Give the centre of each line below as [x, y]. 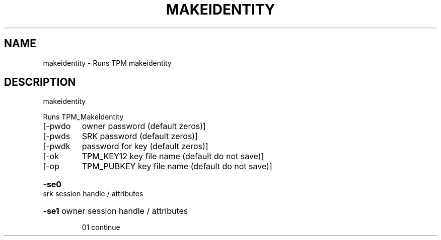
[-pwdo [57, 126]
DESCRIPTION [40, 82]
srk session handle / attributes [93, 194]
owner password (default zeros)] [144, 126]
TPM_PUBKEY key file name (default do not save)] [177, 166]
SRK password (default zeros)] [140, 136]
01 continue [101, 227]
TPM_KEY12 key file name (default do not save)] [173, 156]
